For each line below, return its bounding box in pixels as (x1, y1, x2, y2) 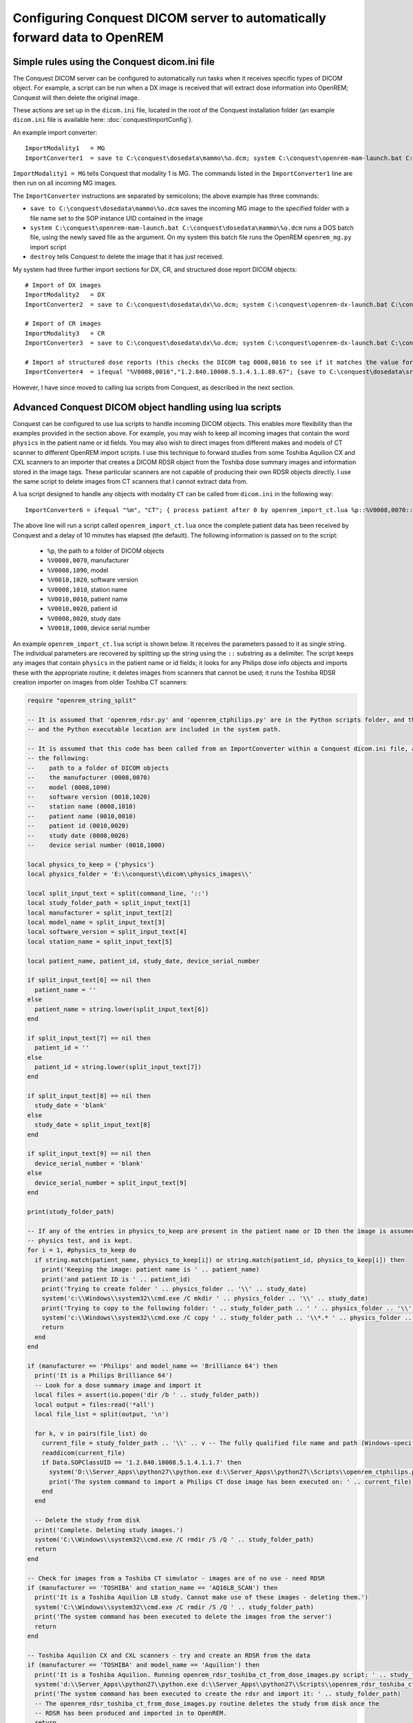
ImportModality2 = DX (25, 291, 105, 299)
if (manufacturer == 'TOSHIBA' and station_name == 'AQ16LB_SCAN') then (27, 1584, 278, 1591)
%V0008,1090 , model (47, 566, 109, 574)
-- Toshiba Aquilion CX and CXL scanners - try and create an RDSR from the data (27, 1651, 311, 1659)
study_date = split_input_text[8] (34, 1121, 151, 1129)
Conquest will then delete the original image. (12, 93, 140, 101)
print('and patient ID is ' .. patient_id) (41, 1275, 191, 1283)
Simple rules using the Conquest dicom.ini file (12, 56, 215, 68)
